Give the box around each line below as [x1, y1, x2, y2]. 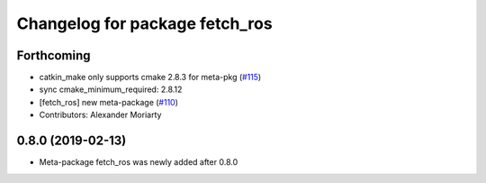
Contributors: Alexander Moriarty [39, 109, 162, 121]
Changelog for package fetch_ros [16, 14, 274, 33]
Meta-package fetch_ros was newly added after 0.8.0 [39, 157, 238, 168]
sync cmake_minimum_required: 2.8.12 [39, 84, 183, 95]
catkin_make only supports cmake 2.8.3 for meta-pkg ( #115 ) [39, 72, 262, 83]
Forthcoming [16, 48, 91, 63]
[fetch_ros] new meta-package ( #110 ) [39, 96, 179, 107]
